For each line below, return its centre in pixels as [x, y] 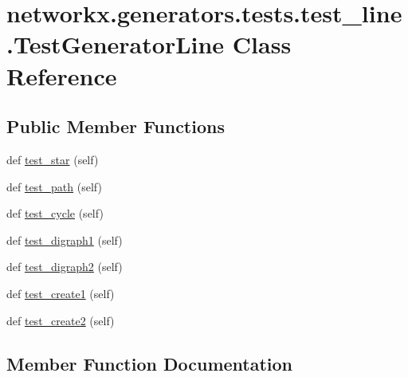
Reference [62, 75]
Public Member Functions [116, 126]
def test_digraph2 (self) [65, 267]
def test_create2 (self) [61, 320]
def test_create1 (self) [61, 293]
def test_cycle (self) [55, 213]
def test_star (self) [53, 159]
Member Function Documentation [150, 363]
